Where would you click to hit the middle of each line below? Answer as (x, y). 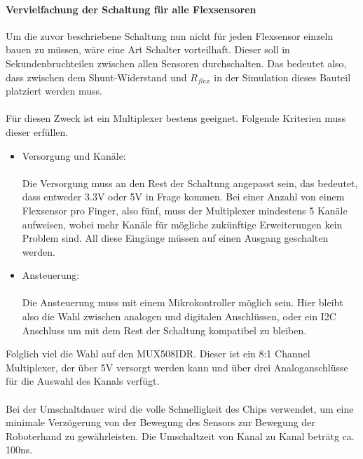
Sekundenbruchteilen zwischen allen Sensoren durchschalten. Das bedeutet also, (176, 63)
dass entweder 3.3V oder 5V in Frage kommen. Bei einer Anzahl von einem (183, 197)
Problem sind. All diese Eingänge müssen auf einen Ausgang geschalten (175, 238)
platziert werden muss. (54, 91)
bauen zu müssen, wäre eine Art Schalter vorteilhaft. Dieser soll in (148, 49)
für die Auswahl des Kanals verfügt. (83, 381)
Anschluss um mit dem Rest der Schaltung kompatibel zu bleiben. (164, 330)
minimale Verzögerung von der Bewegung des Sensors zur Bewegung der (160, 422)
